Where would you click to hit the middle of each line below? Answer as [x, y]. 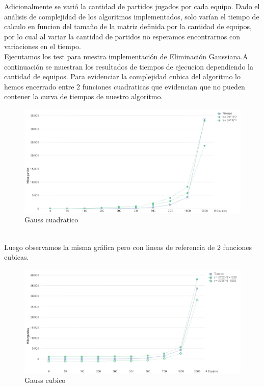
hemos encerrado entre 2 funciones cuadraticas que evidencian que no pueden [125, 86]
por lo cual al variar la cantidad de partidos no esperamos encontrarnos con [122, 36]
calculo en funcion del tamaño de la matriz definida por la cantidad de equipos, [128, 26]
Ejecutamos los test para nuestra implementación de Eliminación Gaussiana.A [126, 56]
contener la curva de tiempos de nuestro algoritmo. [84, 96]
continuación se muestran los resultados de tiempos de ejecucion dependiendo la [129, 66]
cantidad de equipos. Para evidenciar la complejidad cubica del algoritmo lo [122, 76]
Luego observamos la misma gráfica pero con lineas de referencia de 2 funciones [128, 247]
